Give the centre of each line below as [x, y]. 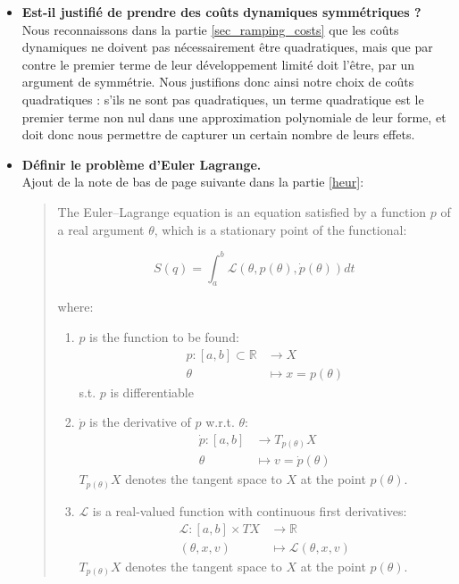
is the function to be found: [164, 337]
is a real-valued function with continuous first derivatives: [250, 510]
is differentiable [152, 392]
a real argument [101, 229]
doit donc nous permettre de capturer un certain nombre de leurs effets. [218, 134]
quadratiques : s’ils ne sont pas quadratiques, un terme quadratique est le [223, 99]
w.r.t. [220, 422]
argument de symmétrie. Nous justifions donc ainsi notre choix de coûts [218, 82]
